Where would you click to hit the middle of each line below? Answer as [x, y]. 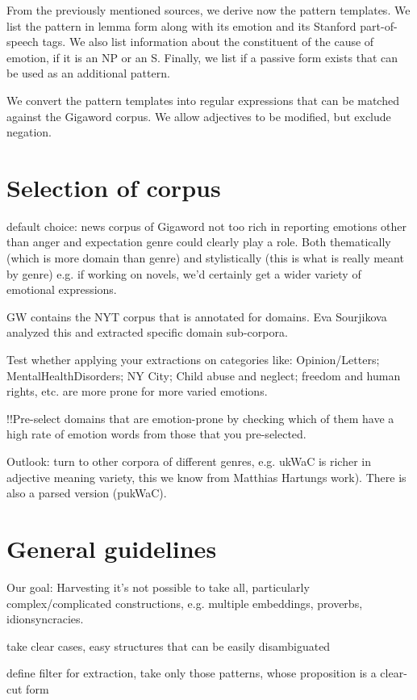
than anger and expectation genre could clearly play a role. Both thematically [199, 242]
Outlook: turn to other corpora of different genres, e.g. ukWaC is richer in [189, 461]
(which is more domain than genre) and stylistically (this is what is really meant [205, 258]
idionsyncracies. [45, 619]
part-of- [379, 25]
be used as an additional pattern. [88, 73]
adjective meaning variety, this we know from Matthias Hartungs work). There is [206, 477]
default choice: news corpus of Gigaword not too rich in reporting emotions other [207, 226]
